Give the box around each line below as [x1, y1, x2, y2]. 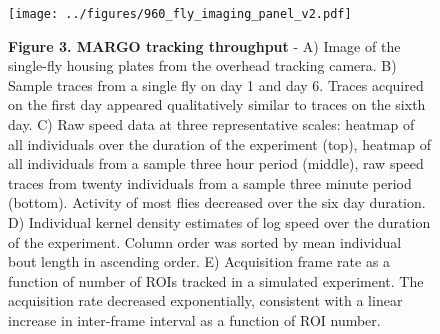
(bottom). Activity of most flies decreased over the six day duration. [8, 192, 426, 213]
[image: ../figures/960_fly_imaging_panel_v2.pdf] [8, 7, 352, 21]
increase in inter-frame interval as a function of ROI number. [8, 309, 381, 330]
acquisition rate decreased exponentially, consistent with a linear [8, 290, 403, 311]
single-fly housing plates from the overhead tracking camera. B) [8, 55, 397, 76]
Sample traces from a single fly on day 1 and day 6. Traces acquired [8, 74, 424, 95]
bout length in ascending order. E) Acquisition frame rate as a [8, 251, 391, 272]
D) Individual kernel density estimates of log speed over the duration [8, 212, 431, 232]
